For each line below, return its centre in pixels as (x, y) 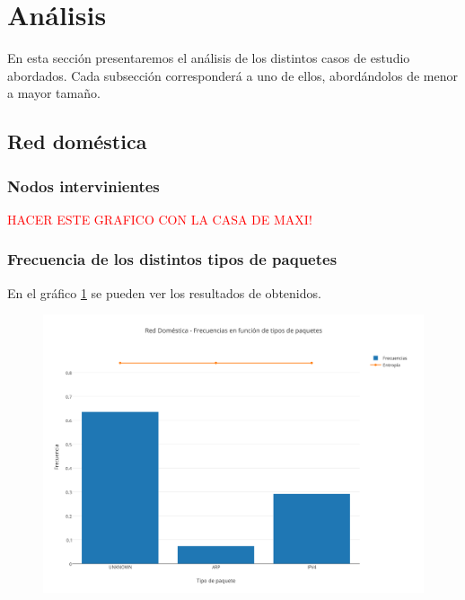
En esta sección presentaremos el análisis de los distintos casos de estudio (209, 58)
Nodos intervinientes (83, 185)
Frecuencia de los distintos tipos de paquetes (172, 259)
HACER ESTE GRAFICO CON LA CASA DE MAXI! (160, 219)
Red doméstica (77, 141)
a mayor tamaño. (54, 93)
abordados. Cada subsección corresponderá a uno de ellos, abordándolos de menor (232, 75)
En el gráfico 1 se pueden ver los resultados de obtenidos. (164, 292)
